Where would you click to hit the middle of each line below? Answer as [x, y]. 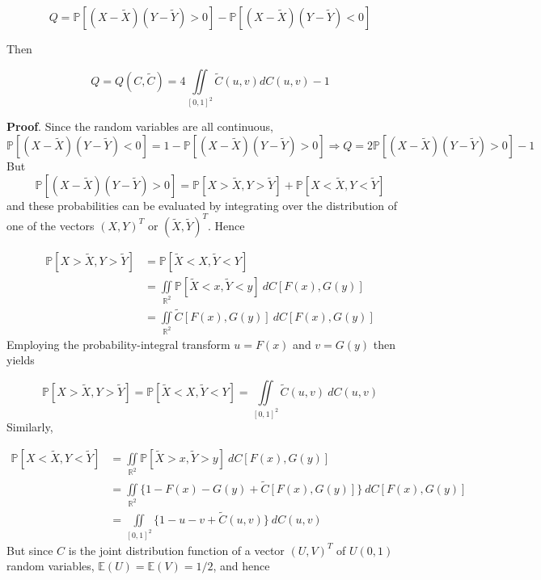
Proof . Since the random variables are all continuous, [140, 126]
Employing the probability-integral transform [118, 344]
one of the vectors [51, 225]
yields [21, 360]
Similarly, [30, 426]
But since [30, 550]
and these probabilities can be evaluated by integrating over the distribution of [202, 205]
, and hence [241, 566]
